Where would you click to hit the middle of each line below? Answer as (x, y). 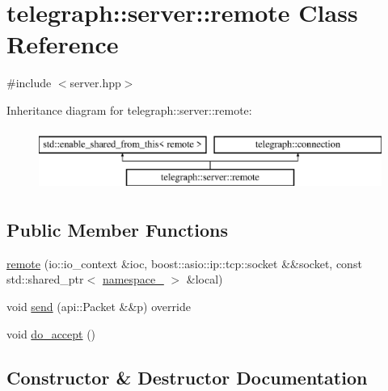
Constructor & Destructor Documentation (187, 377)
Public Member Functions (117, 230)
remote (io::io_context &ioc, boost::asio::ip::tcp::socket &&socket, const (184, 263)
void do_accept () (51, 333)
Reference (63, 44)
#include (29, 83)
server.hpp (95, 83)
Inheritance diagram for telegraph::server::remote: (129, 109)
